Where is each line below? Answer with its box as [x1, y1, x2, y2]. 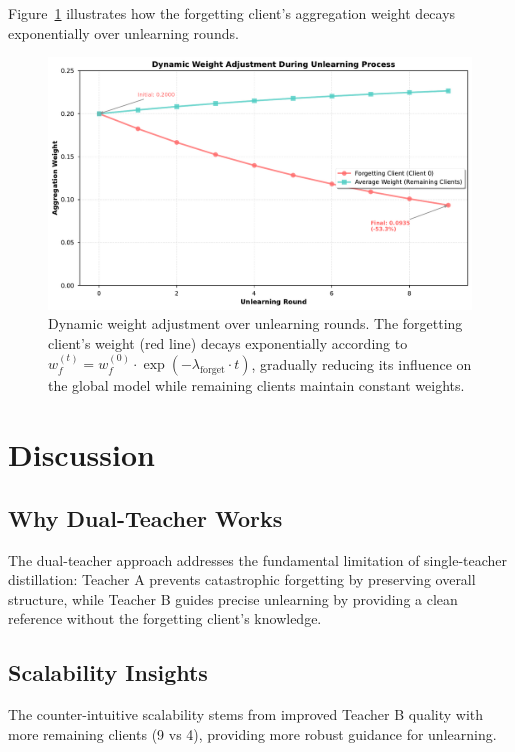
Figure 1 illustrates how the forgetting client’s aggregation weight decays [8, 3, 456, 23]
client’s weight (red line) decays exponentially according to [48, 332, 408, 353]
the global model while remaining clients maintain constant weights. [48, 375, 465, 396]
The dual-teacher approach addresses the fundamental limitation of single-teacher [8, 549, 508, 570]
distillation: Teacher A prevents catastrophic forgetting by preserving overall [8, 569, 476, 590]
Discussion [8, 434, 155, 475]
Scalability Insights [8, 657, 208, 688]
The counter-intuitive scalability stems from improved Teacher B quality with [8, 704, 484, 725]
